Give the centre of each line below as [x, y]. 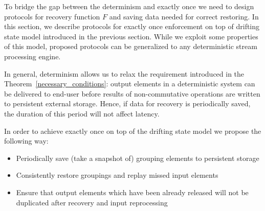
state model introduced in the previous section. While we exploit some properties [131, 36]
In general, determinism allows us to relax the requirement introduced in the [124, 73]
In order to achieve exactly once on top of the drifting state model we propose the [133, 131]
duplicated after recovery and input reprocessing [92, 202]
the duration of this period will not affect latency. [82, 113]
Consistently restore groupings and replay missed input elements [117, 175]
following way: [26, 141]
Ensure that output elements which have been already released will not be [132, 192]
